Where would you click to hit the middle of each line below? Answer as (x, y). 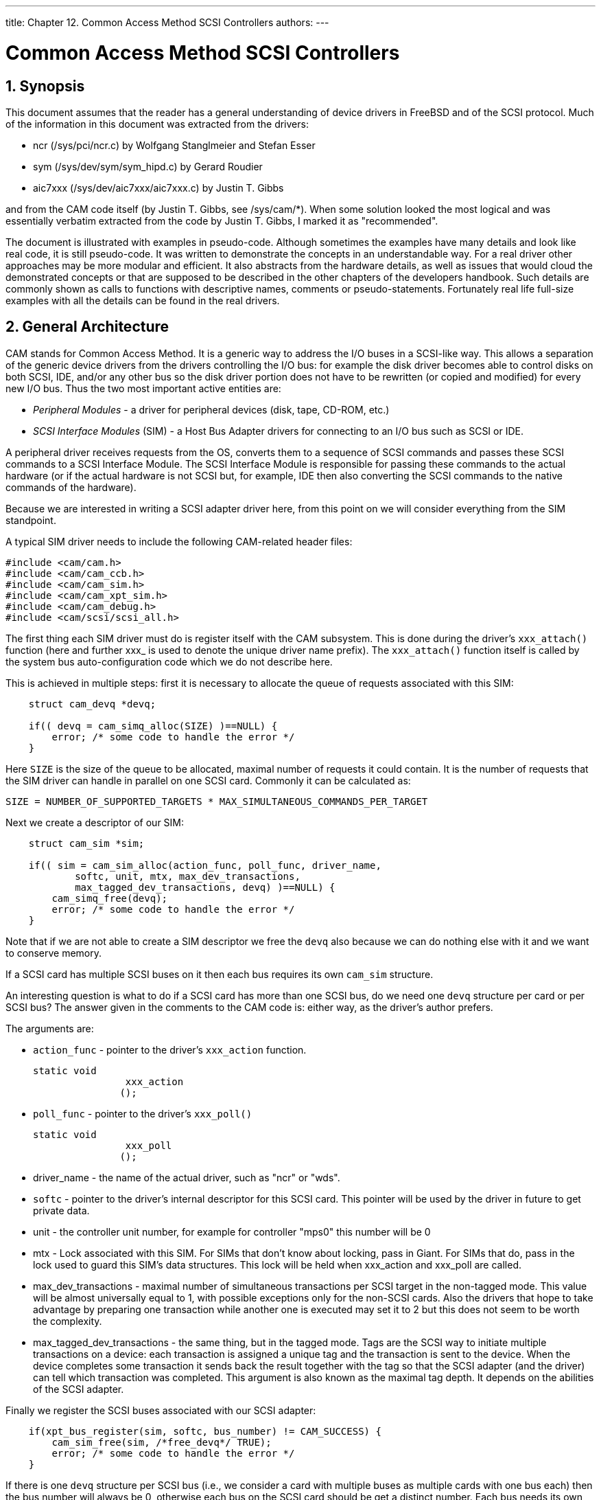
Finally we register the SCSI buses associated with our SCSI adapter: (161, 1410)
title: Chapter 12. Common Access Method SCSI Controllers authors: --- (167, 22)
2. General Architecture (87, 327)
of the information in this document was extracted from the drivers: (157, 124)
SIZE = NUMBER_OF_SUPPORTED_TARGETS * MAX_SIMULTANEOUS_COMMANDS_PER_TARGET (217, 801)
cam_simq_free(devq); (110, 898)
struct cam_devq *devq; (92, 704)
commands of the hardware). (71, 487)
